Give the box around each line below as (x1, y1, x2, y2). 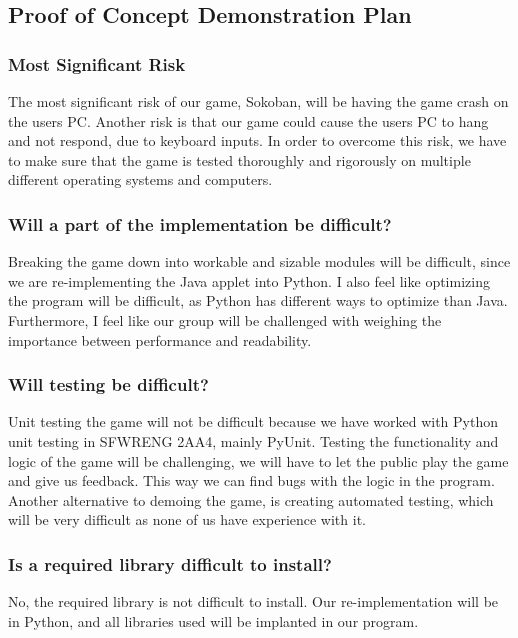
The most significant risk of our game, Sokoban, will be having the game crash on (8, 91, 509, 111)
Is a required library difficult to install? (8, 551, 332, 576)
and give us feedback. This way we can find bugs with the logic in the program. (8, 470, 495, 491)
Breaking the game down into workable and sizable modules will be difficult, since (8, 251, 511, 272)
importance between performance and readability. (8, 329, 312, 350)
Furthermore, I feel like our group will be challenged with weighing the (8, 309, 442, 330)
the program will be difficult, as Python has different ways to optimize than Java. (8, 290, 508, 311)
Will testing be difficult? (8, 372, 209, 397)
